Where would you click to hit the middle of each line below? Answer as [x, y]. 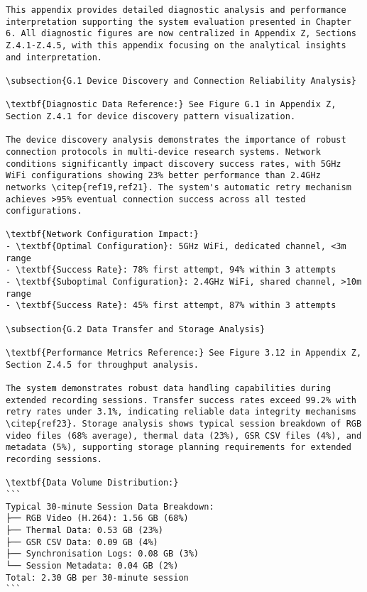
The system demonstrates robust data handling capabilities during [169, 388]
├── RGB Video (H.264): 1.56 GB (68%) [97, 519]
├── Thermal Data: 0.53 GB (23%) [84, 530]
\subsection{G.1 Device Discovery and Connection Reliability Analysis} [181, 81]
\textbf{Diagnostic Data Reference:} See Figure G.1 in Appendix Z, [171, 105]
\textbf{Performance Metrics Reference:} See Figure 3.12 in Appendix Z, [184, 353]
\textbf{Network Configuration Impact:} [103, 235]
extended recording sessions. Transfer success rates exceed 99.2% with [181, 400]
